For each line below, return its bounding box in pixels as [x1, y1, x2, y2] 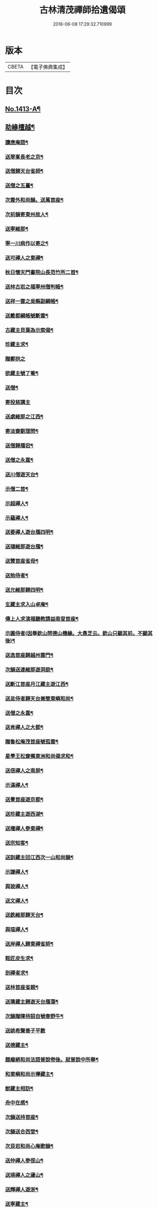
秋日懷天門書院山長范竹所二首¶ [5, 269, 79, 276]
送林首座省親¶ [5, 984, 38, 991]
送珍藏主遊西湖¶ [5, 811, 44, 817]
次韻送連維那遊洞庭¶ [5, 666, 54, 673]
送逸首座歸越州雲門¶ [5, 652, 54, 658]
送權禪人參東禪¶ [5, 825, 44, 832]
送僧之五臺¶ [5, 182, 33, 189]
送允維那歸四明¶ [5, 587, 44, 593]
